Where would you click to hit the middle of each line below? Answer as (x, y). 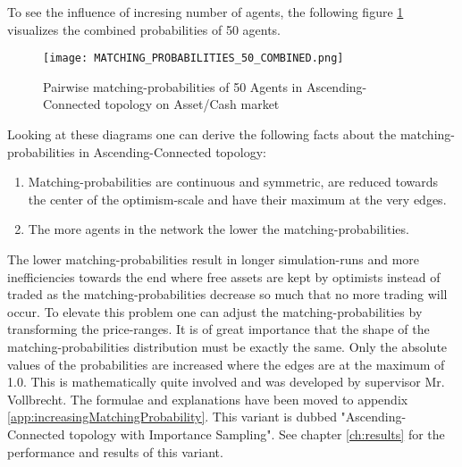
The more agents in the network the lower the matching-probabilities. (218, 229)
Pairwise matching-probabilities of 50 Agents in (173, 86)
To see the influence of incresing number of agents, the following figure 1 (206, 12)
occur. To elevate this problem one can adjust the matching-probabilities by (215, 311)
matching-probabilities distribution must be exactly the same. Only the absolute (227, 346)
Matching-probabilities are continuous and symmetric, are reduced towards (233, 182)
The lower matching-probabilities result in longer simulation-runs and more (214, 259)
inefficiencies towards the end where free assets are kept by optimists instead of (224, 276)
